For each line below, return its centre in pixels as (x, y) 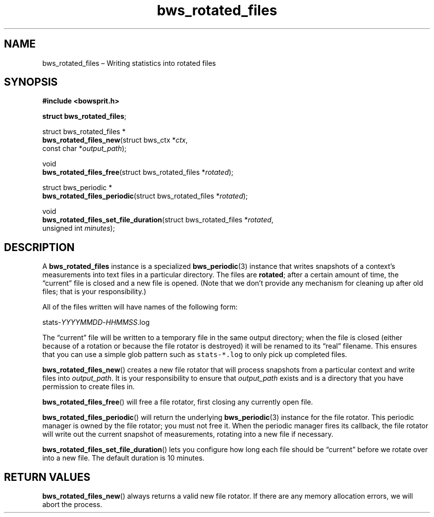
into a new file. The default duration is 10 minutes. (123, 458)
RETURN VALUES (47, 477)
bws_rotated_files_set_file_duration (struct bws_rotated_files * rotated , (158, 220)
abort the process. (72, 505)
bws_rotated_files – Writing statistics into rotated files (129, 63)
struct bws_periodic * (77, 188)
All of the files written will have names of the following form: (140, 307)
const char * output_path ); (84, 149)
